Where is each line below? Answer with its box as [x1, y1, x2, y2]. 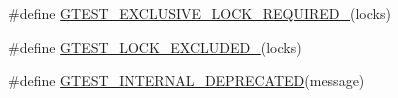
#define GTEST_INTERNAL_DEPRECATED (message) [8, 70, 365, 91]
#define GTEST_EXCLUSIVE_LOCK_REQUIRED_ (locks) [8, 3, 391, 23]
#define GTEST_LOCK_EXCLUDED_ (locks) [8, 36, 302, 57]
